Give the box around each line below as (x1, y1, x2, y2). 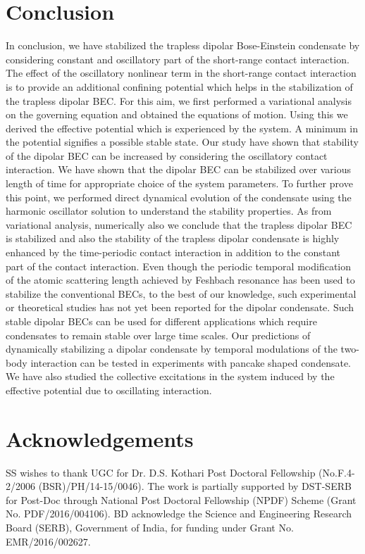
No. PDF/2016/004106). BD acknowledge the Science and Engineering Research (6, 506, 352, 521)
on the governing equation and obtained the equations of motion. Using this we (6, 107, 348, 122)
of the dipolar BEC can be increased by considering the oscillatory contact (6, 148, 328, 163)
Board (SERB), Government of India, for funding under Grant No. (6, 520, 294, 535)
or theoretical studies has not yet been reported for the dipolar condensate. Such (6, 300, 354, 315)
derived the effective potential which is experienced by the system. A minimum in (6, 120, 358, 135)
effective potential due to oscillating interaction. (6, 382, 212, 397)
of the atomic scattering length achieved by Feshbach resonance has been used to (6, 272, 355, 287)
